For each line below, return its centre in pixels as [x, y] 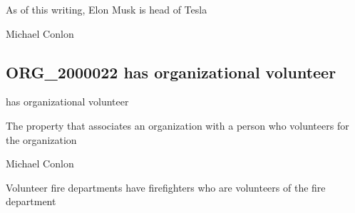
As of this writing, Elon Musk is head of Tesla [107, 9]
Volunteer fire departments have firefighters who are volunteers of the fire [166, 187]
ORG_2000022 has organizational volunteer [171, 72]
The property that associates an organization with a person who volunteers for [177, 125]
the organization [41, 139]
